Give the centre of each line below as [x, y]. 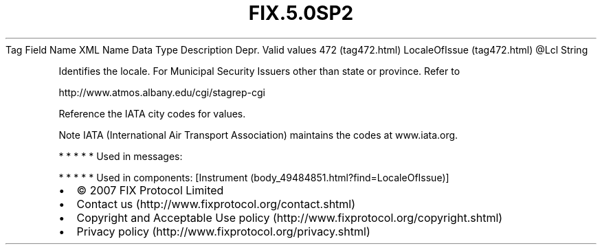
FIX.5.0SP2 [301, 13]
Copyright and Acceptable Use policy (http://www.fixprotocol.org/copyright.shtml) [290, 217]
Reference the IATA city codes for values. [152, 113]
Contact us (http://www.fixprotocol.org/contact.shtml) [216, 204]
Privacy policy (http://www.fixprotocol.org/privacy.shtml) [223, 231]
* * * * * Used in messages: [121, 156]
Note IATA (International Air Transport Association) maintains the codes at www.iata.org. [258, 135]
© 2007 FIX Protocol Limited [150, 190]
